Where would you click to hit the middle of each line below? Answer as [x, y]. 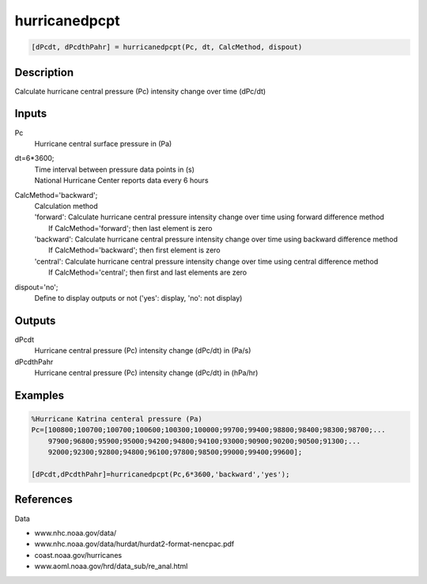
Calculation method [66, 206]
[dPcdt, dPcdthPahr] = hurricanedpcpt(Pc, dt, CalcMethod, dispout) [167, 47]
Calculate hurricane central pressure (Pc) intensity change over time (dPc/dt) [140, 91]
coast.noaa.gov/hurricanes [78, 555]
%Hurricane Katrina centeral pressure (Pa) [117, 419]
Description [44, 72]
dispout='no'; [36, 287]
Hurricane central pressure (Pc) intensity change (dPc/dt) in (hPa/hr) [146, 373]
